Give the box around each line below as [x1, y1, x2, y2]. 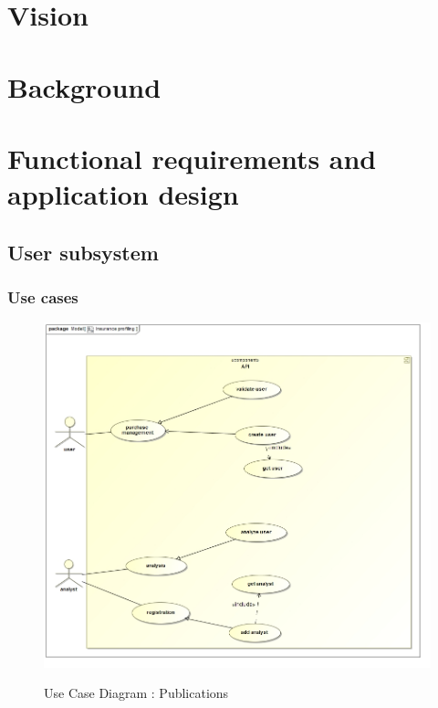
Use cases [7, 286, 78, 309]
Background [7, 68, 162, 105]
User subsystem [7, 238, 159, 266]
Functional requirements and [7, 139, 377, 176]
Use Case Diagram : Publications [44, 683, 229, 703]
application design [7, 175, 239, 213]
